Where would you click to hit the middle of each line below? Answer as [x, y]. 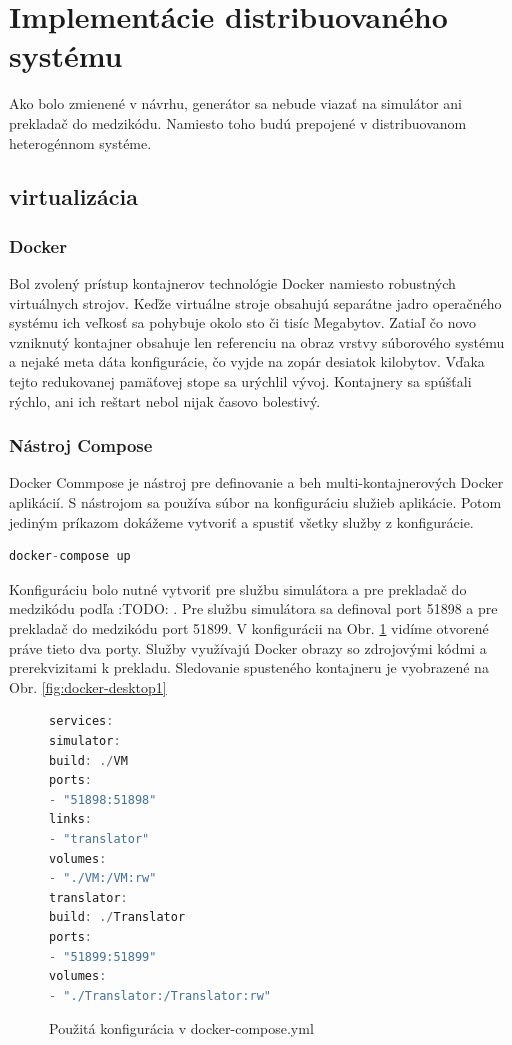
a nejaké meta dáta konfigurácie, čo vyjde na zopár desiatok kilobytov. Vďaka [247, 361]
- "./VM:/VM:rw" [103, 878]
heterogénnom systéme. [80, 142]
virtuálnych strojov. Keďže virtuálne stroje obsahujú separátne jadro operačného [255, 302]
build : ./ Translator [117, 917]
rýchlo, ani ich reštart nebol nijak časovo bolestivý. [165, 400]
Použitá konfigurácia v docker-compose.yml [181, 1028]
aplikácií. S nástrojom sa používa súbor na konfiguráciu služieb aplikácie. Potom [255, 502]
